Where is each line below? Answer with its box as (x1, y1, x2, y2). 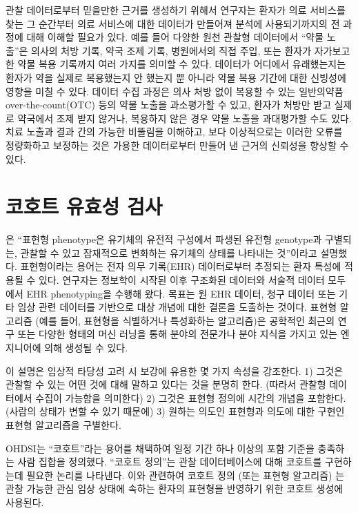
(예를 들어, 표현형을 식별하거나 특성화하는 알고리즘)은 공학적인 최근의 (35, 313, 335, 327)
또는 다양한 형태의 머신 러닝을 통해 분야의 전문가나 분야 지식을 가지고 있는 (17, 327, 337, 341)
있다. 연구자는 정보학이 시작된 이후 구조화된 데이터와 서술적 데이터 (38, 273, 325, 287)
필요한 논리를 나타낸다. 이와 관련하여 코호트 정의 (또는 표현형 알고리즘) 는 (26, 467, 345, 482)
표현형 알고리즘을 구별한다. (6, 417, 121, 432)
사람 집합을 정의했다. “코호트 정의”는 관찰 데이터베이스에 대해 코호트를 (17, 454, 322, 469)
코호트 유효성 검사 (6, 192, 163, 220)
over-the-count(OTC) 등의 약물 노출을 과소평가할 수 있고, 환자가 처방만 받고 (6, 97, 332, 112)
